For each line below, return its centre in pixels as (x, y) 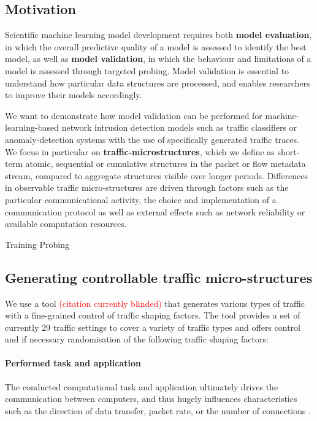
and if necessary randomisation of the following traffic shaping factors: (137, 339)
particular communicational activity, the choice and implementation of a (141, 199)
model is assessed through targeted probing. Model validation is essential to (147, 70)
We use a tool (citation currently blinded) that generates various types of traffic (155, 303)
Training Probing (37, 244)
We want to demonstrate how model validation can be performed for (134, 115)
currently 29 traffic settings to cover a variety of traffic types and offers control (153, 327)
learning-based (32, 127)
